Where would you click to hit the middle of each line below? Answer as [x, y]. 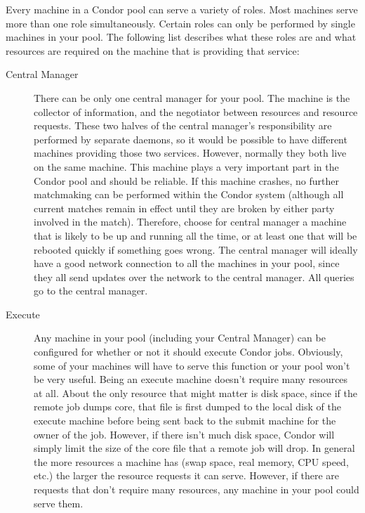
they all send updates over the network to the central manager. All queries [194, 277]
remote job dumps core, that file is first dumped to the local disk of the [187, 407]
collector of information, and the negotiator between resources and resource [196, 111]
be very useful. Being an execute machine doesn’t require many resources [191, 379]
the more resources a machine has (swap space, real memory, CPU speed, [191, 461]
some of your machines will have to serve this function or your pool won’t [192, 365]
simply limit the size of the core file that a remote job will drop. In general [194, 448]
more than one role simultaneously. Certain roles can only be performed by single [180, 23]
